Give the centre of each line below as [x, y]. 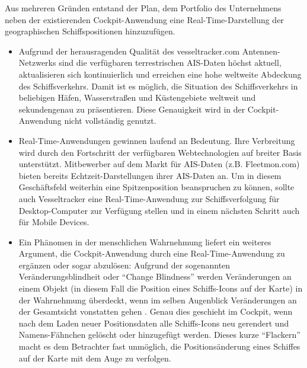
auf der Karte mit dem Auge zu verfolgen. [95, 358]
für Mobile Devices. [54, 222]
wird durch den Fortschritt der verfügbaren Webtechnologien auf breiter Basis [160, 152]
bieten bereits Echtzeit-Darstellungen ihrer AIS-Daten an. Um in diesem [150, 175]
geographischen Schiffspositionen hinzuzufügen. [90, 31]
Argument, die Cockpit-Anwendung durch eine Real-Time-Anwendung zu [152, 253]
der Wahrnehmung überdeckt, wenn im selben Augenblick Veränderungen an [158, 300]
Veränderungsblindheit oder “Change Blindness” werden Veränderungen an [155, 276]
